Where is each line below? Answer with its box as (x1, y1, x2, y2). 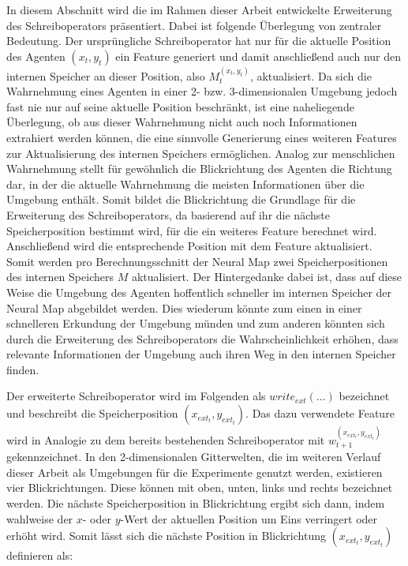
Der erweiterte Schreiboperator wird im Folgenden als (6, 388, 266, 404)
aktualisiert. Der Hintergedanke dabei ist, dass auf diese (131, 268, 402, 285)
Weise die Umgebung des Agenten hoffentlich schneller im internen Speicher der (6, 283, 392, 300)
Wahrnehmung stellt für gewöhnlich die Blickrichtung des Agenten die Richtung (6, 160, 392, 177)
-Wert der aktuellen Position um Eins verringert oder (120, 510, 378, 527)
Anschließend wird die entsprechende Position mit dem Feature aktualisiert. (6, 238, 372, 254)
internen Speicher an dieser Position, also (6, 67, 205, 84)
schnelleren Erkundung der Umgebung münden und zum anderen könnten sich (6, 315, 385, 332)
